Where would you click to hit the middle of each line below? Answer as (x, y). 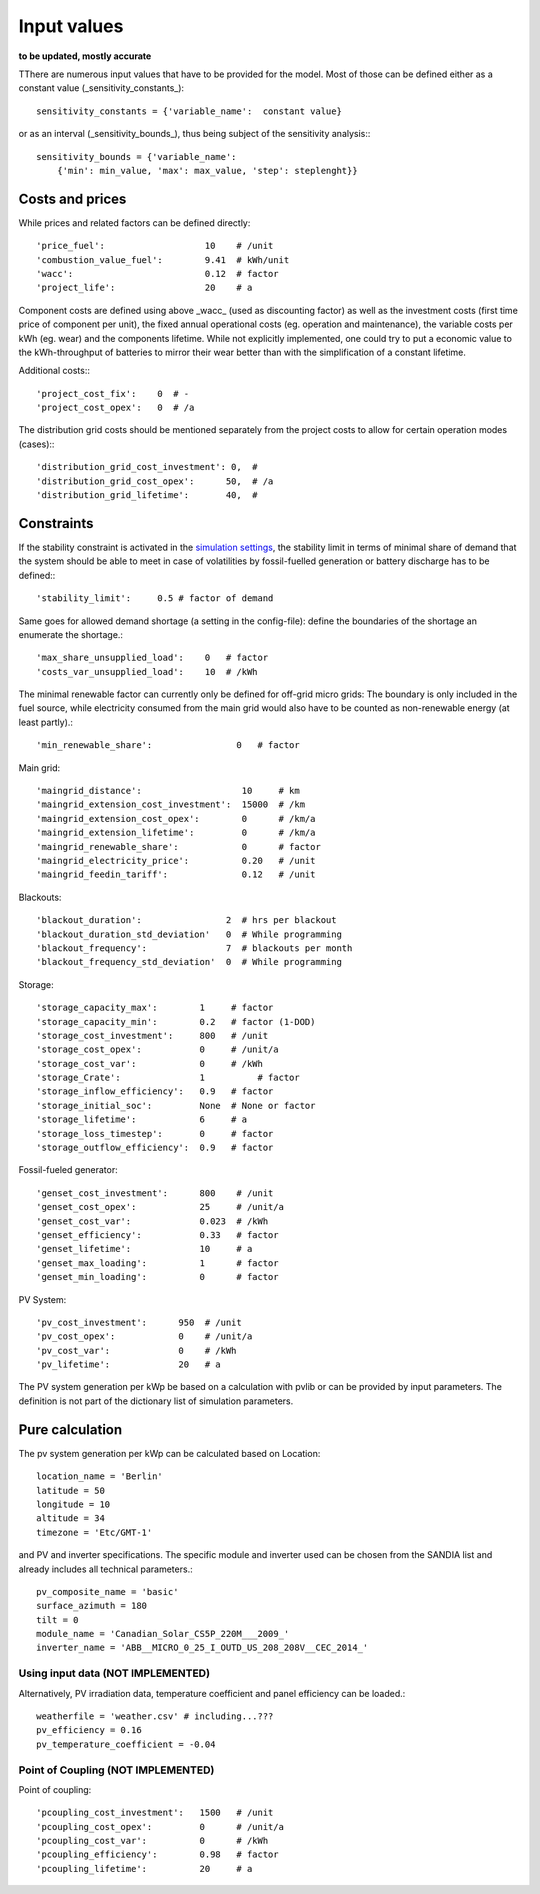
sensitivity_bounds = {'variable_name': (136, 156)
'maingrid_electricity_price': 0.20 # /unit (176, 860)
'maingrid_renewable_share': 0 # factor (179, 846)
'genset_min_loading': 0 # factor (157, 1277)
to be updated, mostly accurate (85, 56)
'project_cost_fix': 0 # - (113, 393)
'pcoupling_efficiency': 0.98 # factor (157, 1854)
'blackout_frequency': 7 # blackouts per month (194, 948)
